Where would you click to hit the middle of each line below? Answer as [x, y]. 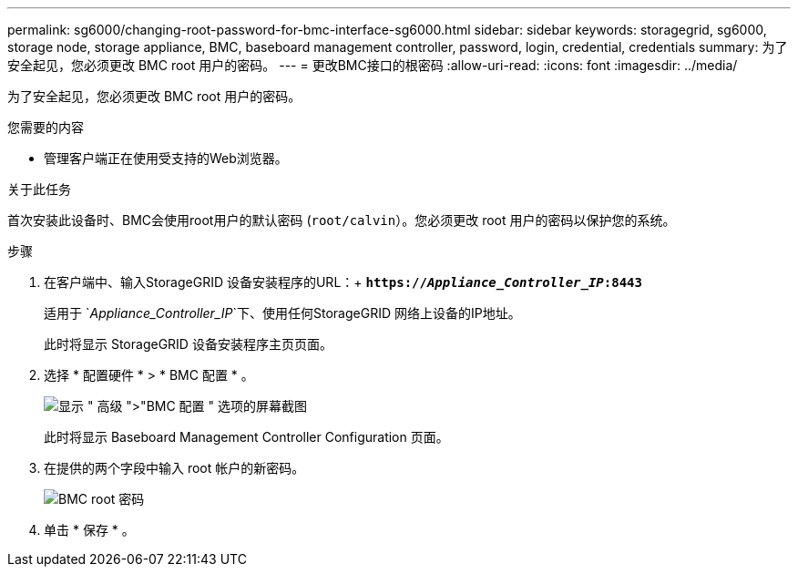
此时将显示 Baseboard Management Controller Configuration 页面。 [246, 437]
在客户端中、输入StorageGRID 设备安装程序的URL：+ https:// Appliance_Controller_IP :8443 [343, 282]
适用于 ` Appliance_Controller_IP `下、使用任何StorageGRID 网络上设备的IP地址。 [282, 313]
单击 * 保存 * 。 [89, 530]
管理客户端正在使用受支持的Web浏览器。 [166, 158]
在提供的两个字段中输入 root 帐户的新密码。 [174, 468]
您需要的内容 [46, 127]
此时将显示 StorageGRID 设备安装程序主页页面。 [188, 344]
